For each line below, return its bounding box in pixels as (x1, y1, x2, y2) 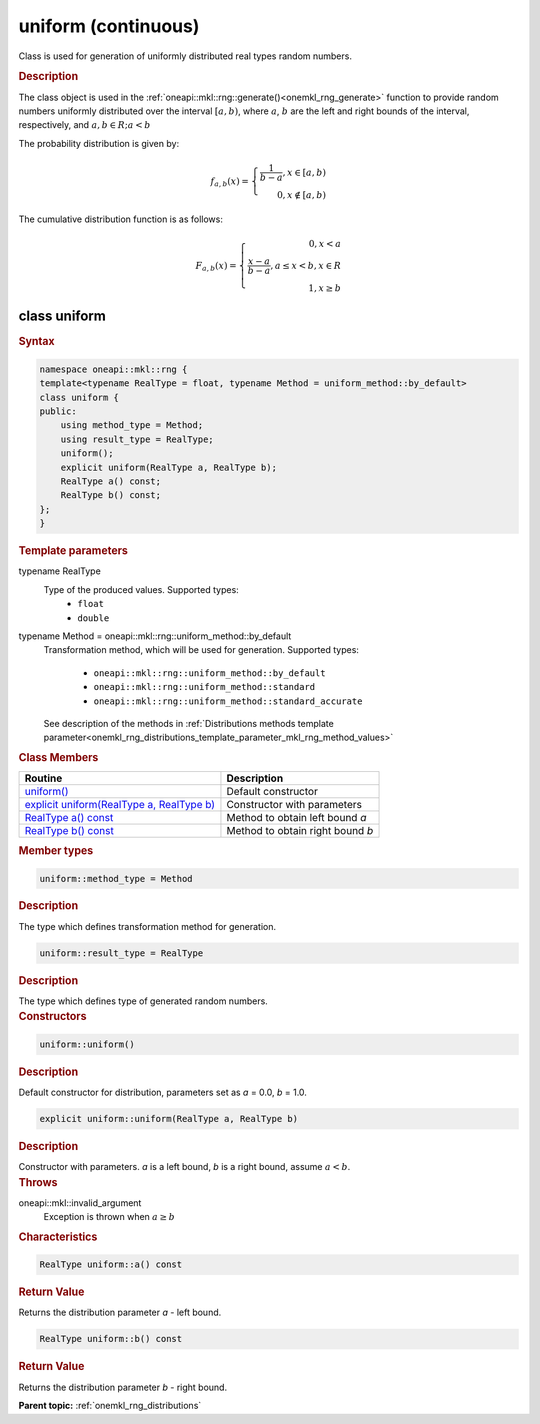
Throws (18, 1175, 58, 1189)
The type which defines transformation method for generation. (18, 920, 277, 932)
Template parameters (18, 544, 129, 558)
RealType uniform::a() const (39, 1259, 183, 1270)
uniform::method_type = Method (39, 873, 194, 884)
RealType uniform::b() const (39, 1333, 183, 1345)
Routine (24, 771, 63, 785)
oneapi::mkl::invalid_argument (18, 1196, 142, 1209)
